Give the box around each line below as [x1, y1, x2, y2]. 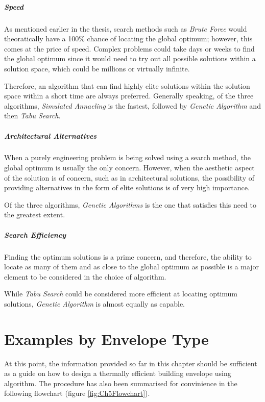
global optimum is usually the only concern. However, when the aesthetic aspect [4, 162, 255, 173]
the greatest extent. [4, 209, 65, 220]
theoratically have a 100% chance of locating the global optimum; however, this [4, 33, 253, 44]
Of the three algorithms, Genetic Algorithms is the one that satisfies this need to [4, 199, 257, 210]
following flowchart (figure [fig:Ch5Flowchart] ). [4, 388, 150, 398]
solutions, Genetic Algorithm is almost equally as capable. [4, 298, 185, 309]
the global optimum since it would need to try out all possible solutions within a [4, 53, 256, 64]
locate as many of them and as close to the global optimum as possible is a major [4, 261, 259, 272]
